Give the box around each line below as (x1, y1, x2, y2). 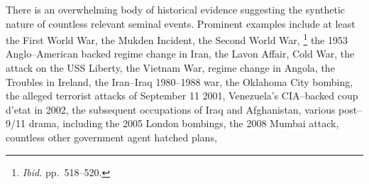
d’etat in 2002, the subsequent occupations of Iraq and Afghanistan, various (6, 102, 336, 117)
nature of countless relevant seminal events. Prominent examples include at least (6, 16, 356, 31)
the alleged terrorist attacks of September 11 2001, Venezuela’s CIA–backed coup (6, 88, 358, 103)
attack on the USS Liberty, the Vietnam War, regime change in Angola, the (6, 60, 335, 75)
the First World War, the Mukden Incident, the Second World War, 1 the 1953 (6, 31, 348, 47)
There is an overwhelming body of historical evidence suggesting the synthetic (6, 2, 346, 16)
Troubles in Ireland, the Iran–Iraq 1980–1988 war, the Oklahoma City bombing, (6, 74, 353, 89)
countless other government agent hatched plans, (6, 130, 217, 144)
